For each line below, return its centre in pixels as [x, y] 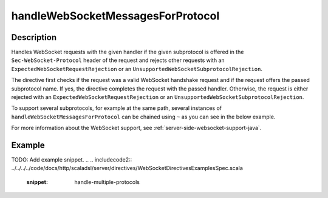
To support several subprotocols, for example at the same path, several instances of [117, 108]
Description [34, 37]
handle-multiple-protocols [107, 182]
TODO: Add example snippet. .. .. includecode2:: [72, 160]
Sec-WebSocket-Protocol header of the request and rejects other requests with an [118, 60]
